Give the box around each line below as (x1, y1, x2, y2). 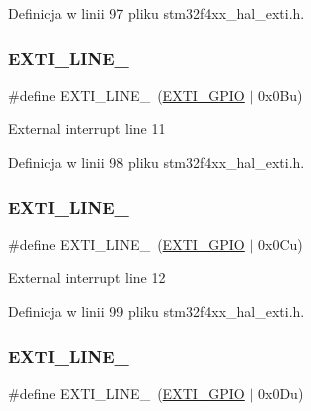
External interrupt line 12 (8, 267, 166, 288)
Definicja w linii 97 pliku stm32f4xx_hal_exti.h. (8, 3, 305, 23)
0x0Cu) (258, 233, 303, 254)
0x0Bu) (258, 84, 303, 105)
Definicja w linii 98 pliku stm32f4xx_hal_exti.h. (8, 152, 305, 172)
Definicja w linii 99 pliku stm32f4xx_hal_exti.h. (8, 301, 305, 321)
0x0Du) (258, 382, 304, 403)
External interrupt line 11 (8, 118, 166, 139)
